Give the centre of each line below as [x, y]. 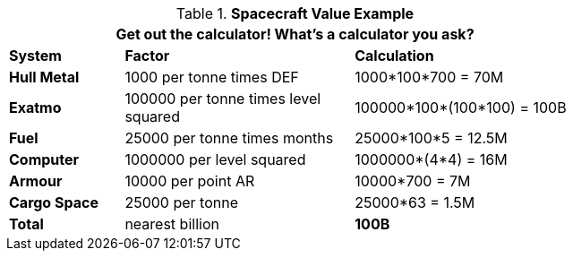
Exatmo [35, 107]
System [35, 56]
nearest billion [172, 224]
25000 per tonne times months [229, 138]
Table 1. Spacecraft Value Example [295, 13]
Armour [36, 181]
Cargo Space [54, 202]
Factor [147, 56]
